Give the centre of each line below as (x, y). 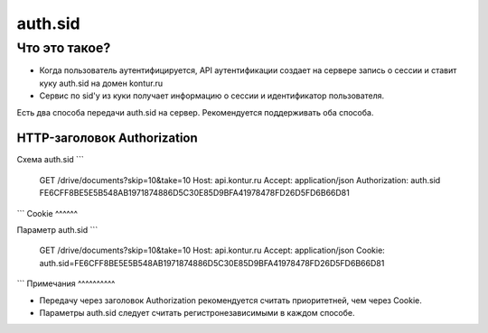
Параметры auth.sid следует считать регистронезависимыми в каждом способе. (197, 312)
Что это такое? (64, 48)
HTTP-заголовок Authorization (107, 139)
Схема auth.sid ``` (51, 160)
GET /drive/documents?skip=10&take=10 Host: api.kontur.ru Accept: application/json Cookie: (212, 250)
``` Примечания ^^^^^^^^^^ (66, 283)
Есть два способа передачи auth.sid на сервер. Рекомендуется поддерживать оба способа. (195, 112)
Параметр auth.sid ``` (57, 230)
